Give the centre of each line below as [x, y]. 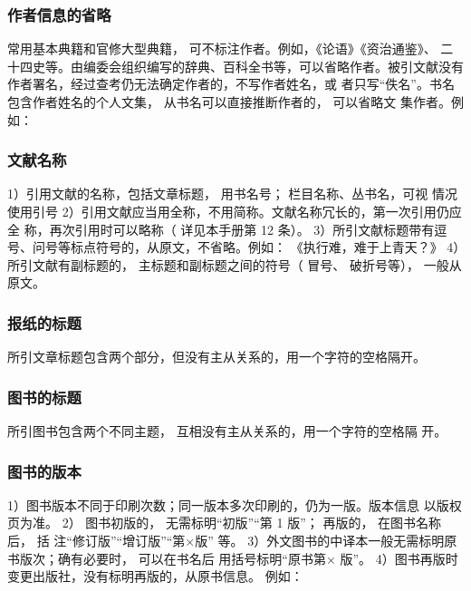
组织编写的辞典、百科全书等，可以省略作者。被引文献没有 [292, 66]
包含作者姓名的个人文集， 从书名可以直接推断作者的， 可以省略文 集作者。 [229, 102]
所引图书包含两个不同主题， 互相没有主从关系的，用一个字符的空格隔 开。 [227, 431]
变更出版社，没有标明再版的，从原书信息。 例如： [155, 576]
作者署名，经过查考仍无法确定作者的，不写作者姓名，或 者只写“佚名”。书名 [231, 84]
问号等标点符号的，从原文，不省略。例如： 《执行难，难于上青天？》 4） [246, 247]
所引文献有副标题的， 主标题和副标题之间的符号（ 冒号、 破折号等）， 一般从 [235, 264]
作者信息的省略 [59, 14]
